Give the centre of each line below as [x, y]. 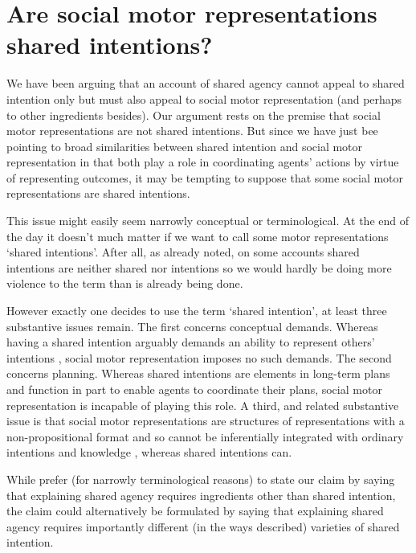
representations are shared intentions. [98, 193]
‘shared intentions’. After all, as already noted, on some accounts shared [183, 252]
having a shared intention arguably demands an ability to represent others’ [191, 342]
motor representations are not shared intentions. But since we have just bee [192, 131]
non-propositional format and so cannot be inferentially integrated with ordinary [205, 436]
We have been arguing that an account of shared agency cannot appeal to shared [206, 83]
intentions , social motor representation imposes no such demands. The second [199, 357]
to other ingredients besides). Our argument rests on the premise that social [194, 115]
